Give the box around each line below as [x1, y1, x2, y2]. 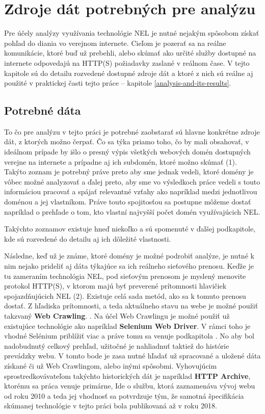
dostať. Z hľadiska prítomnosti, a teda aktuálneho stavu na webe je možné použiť [4, 300, 258, 311]
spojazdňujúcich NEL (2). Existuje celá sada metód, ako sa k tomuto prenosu [4, 290, 246, 301]
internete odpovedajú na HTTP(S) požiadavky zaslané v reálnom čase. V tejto [4, 57, 250, 68]
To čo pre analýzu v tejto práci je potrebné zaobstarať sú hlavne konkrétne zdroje [4, 126, 260, 137]
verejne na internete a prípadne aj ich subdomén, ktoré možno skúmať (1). [4, 156, 237, 167]
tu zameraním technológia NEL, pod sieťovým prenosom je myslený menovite [4, 270, 246, 281]
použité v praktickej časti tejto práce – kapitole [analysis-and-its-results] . [4, 77, 231, 88]
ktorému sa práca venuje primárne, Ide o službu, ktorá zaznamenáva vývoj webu [4, 380, 255, 391]
